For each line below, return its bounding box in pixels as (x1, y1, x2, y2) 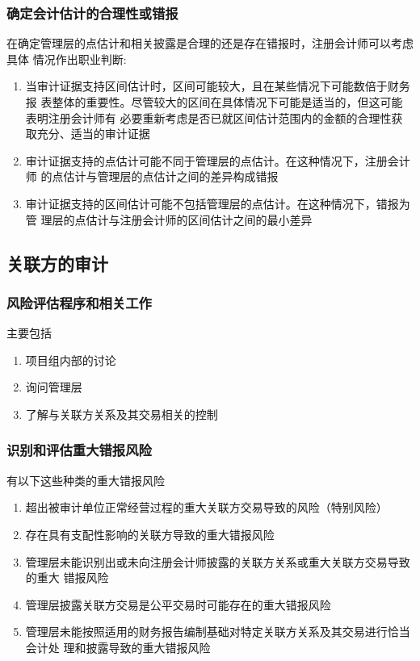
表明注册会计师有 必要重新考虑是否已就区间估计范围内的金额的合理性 (25, 109, 392, 126)
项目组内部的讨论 (25, 351, 116, 368)
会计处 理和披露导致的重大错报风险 (25, 638, 211, 655)
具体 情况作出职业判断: (6, 50, 127, 67)
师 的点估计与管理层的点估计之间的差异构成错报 (25, 168, 279, 185)
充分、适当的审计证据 (36, 125, 150, 142)
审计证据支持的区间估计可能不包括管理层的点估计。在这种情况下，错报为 (25, 195, 410, 211)
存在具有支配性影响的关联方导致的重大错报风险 (25, 525, 275, 542)
